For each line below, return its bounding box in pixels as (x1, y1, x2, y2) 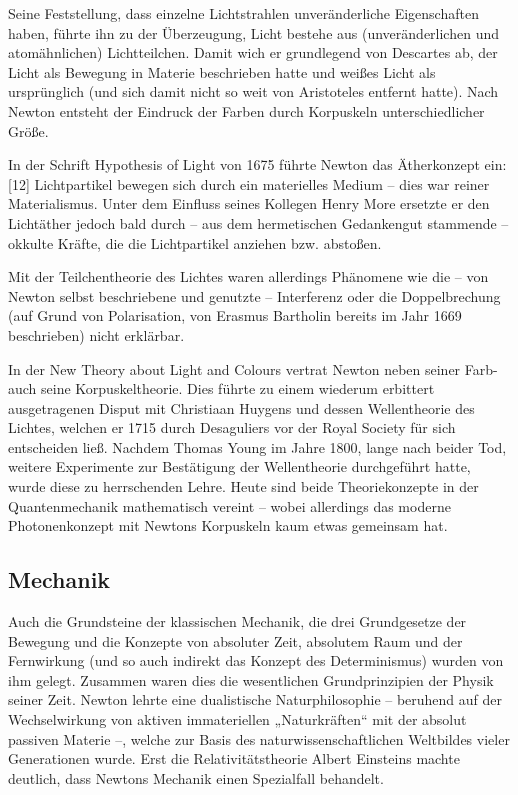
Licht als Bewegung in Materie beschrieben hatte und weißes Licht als (8, 61, 436, 82)
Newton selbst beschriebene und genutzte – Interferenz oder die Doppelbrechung (8, 285, 501, 306)
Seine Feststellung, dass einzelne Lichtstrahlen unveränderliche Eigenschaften (8, 3, 479, 23)
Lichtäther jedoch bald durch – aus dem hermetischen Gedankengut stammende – (8, 212, 509, 233)
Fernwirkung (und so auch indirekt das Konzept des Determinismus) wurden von (8, 650, 504, 671)
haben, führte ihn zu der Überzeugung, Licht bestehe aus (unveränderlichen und (8, 22, 499, 43)
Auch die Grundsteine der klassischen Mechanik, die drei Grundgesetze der (8, 611, 467, 632)
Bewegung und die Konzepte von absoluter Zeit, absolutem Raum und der (8, 630, 463, 651)
